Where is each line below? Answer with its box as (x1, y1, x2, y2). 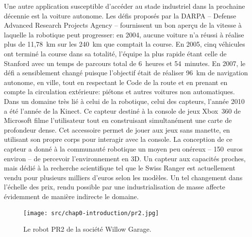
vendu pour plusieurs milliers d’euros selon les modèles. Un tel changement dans (4, 172, 243, 182)
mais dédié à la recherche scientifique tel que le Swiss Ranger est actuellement (4, 163, 235, 173)
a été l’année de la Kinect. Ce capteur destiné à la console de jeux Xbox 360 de (4, 105, 241, 116)
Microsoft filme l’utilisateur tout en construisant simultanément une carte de (4, 115, 232, 125)
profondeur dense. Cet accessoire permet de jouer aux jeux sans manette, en (4, 124, 230, 135)
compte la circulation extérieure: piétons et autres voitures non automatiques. (4, 86, 235, 97)
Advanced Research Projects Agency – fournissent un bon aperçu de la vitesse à (4, 20, 242, 30)
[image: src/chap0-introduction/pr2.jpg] (23, 210, 159, 217)
